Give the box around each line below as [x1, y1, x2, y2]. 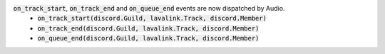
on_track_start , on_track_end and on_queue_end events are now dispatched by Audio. [13, 4, 285, 12]
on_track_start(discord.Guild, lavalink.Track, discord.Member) [37, 14, 267, 23]
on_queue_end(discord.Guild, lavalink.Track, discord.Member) [37, 34, 260, 43]
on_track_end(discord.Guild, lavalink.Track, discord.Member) [37, 24, 260, 32]
